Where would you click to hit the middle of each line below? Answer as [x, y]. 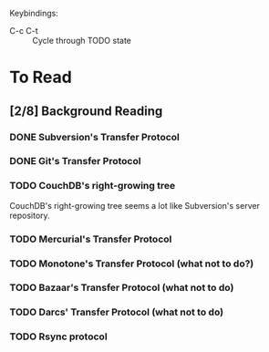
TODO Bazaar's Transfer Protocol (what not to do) [122, 288]
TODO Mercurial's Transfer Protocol [91, 239]
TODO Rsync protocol [58, 336]
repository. [30, 215]
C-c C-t [24, 31]
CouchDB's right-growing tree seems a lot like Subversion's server [134, 205]
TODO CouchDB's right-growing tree [93, 186]
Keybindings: [34, 13]
